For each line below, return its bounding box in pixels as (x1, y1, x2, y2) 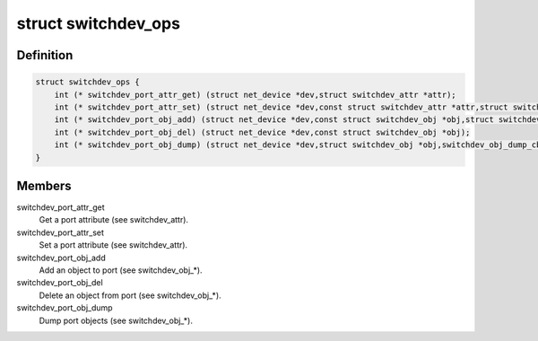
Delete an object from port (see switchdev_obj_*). (39, 290, 221, 301)
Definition (16, 48, 74, 63)
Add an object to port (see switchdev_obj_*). (39, 265, 203, 275)
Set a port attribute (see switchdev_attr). (39, 240, 188, 250)
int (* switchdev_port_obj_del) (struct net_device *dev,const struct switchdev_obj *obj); (54, 127, 471, 137)
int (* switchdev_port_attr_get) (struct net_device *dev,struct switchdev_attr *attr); (54, 90, 456, 100)
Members (16, 178, 72, 193)
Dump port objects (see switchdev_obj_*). (39, 315, 193, 326)
